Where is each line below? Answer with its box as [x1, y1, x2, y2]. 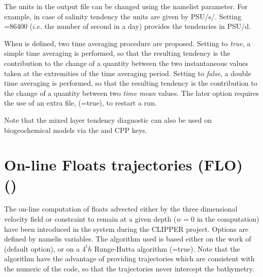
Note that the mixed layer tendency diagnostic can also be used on [4, 114, 212, 125]
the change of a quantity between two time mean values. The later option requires [4, 87, 259, 98]
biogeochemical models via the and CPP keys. [4, 124, 147, 135]
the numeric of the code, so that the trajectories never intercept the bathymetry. [4, 263, 254, 273]
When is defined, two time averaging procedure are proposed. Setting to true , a [4, 38, 251, 48]
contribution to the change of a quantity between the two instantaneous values [4, 57, 248, 68]
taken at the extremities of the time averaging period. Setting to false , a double [4, 67, 251, 78]
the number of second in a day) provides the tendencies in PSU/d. [44, 21, 251, 31]
